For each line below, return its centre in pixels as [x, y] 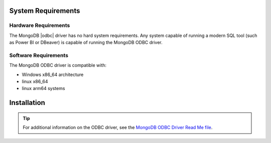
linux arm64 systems [43, 88]
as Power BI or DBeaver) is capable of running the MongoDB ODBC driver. [86, 42]
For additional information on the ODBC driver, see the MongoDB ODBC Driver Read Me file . [118, 127]
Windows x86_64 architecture [53, 74]
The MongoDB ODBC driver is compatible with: [58, 65]
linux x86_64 [35, 81]
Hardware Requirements [40, 25]
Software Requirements [39, 55]
